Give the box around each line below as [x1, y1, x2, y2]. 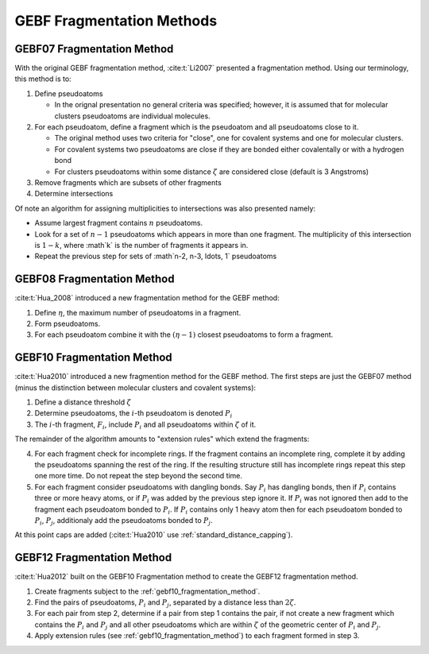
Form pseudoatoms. [34, 319, 101, 328]
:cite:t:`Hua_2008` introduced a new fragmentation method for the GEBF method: [14, 293, 280, 303]
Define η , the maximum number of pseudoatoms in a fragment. [34, 308, 242, 317]
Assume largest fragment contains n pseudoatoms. [34, 219, 203, 228]
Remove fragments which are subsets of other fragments [34, 177, 222, 187]
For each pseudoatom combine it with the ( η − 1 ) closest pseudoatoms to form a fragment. [34, 330, 334, 339]
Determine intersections [34, 189, 114, 199]
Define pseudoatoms [34, 88, 103, 99]
